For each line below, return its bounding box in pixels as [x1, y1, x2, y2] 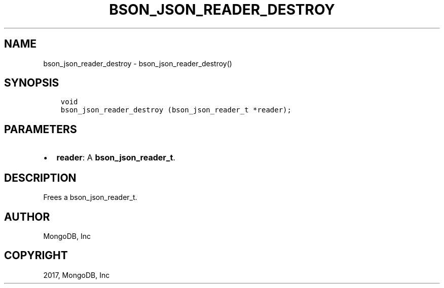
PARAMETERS [4, 122, 77, 136]
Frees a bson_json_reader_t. [43, 193, 137, 202]
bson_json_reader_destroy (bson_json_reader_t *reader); [60, 106, 291, 114]
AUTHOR [4, 210, 50, 223]
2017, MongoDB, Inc [43, 270, 110, 279]
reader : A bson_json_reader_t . [56, 152, 175, 163]
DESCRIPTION [4, 171, 77, 184]
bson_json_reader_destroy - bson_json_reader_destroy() [43, 59, 232, 68]
